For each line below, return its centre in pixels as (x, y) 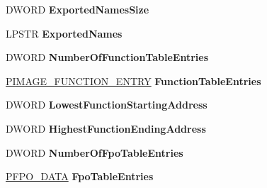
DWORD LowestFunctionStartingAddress (107, 105)
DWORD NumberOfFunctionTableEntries (107, 57)
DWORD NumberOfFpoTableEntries (95, 152)
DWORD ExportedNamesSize (78, 9)
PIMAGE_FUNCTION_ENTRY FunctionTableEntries (133, 81)
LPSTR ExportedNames (64, 33)
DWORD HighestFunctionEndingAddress (106, 128)
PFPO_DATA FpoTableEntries (80, 176)
